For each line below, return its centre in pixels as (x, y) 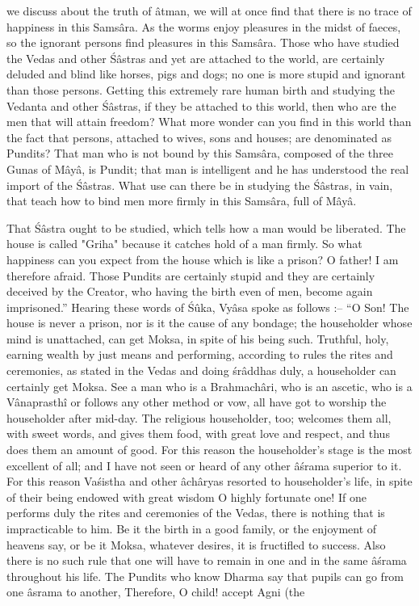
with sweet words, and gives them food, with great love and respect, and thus (198, 433)
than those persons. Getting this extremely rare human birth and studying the (201, 89)
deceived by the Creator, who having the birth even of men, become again (190, 291)
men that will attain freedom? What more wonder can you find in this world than (209, 122)
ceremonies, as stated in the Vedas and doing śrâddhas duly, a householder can (201, 370)
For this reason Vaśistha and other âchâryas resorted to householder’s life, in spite (209, 481)
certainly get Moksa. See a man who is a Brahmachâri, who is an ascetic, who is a (209, 386)
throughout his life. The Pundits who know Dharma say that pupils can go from (205, 576)
